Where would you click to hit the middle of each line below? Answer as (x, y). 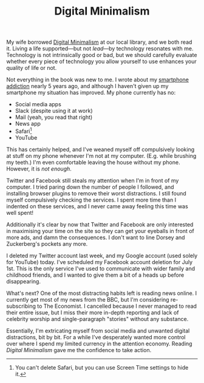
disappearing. (24, 281)
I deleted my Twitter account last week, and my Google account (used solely (102, 256)
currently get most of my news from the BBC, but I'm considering (88, 299)
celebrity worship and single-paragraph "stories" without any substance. (97, 319)
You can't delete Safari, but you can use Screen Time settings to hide (102, 367)
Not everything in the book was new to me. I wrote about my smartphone (98, 80)
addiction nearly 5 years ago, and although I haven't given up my (87, 86)
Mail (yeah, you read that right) (54, 117)
